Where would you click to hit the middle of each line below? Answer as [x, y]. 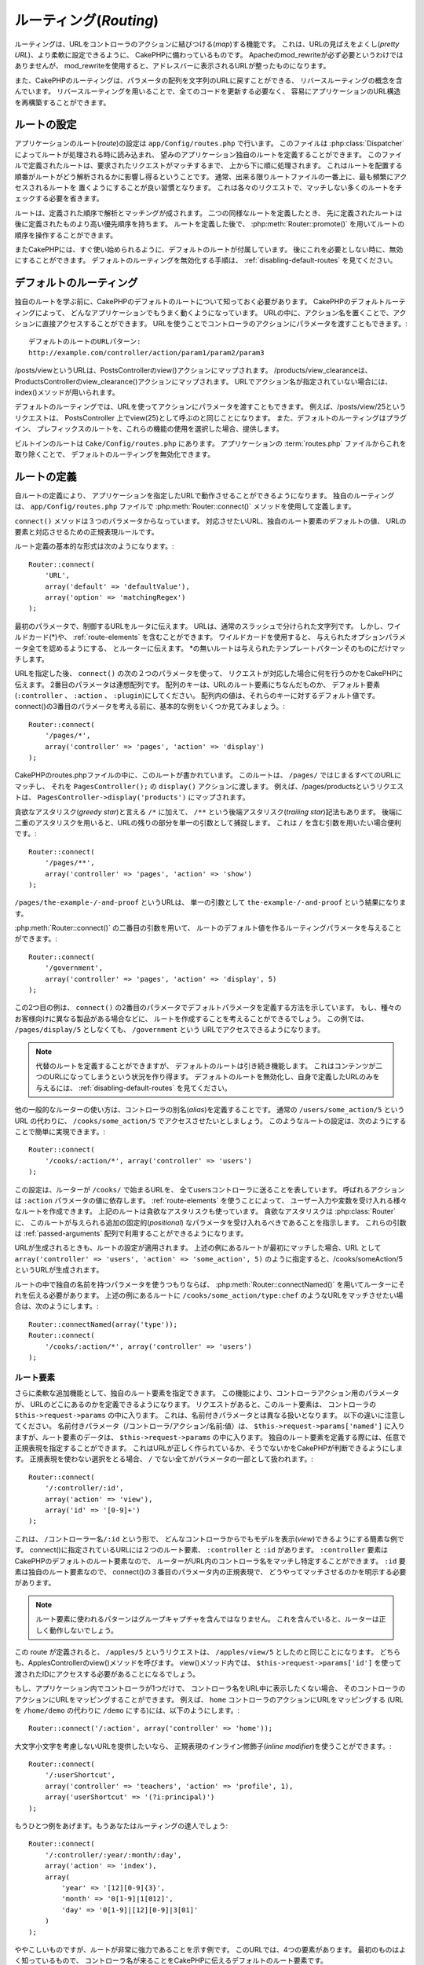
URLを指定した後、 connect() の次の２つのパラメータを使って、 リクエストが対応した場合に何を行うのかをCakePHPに [209, 674]
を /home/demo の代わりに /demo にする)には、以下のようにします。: [127, 1710]
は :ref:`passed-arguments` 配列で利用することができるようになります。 [131, 1233]
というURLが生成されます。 [59, 1270]
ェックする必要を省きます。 [59, 198]
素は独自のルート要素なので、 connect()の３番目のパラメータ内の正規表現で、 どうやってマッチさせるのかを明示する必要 [210, 1571]
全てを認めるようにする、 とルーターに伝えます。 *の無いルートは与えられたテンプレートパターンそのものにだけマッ [217, 648]
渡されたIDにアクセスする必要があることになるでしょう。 [107, 1673]
